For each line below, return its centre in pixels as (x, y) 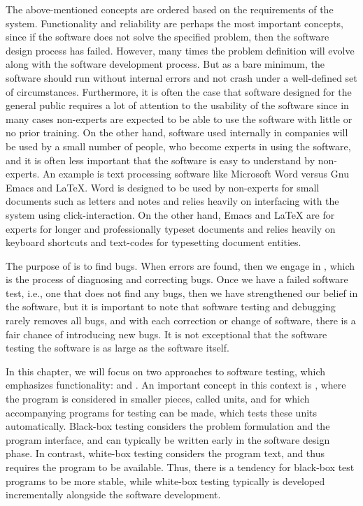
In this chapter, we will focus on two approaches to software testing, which (166, 371)
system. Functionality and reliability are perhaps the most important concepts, (175, 23)
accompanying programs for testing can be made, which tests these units (162, 412)
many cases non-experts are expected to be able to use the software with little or (179, 118)
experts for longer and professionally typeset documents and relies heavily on (171, 228)
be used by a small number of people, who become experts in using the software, (178, 146)
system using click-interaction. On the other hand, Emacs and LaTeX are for (170, 214)
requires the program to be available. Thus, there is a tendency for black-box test (180, 467)
